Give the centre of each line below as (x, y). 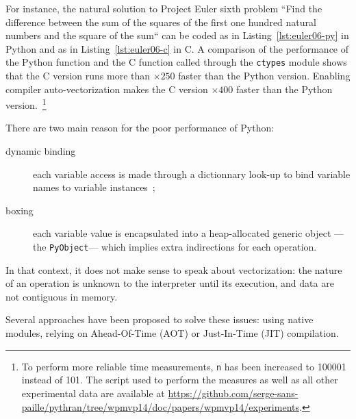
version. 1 (26, 104)
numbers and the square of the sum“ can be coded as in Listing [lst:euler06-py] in (177, 35)
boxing (20, 210)
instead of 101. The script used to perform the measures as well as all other (180, 380)
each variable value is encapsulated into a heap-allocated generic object (182, 233)
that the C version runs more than (78, 76)
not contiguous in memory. (62, 296)
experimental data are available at (93, 393)
